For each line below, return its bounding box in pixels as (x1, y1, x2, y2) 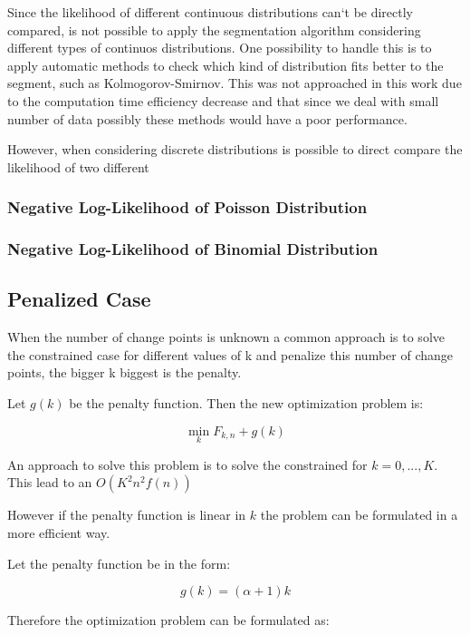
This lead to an (7, 473, 92, 492)
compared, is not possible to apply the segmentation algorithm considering (7, 20, 421, 39)
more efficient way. (7, 523, 110, 542)
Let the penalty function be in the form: (7, 553, 231, 572)
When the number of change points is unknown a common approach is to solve (7, 327, 445, 347)
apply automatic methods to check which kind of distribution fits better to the (7, 55, 444, 74)
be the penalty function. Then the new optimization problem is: (69, 394, 424, 413)
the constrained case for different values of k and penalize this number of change (7, 345, 453, 364)
